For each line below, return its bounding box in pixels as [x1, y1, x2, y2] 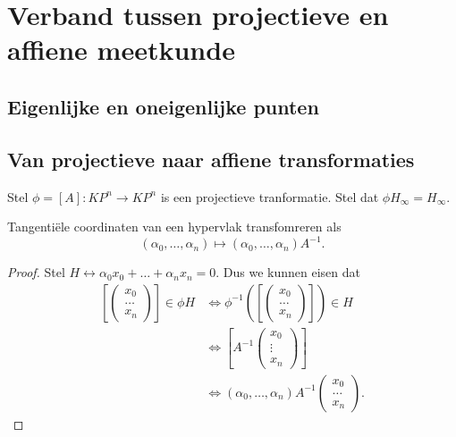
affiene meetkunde [7, 31, 235, 68]
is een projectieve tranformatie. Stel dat [160, 187, 379, 206]
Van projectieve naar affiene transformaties [7, 145, 415, 172]
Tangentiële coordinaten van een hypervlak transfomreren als [7, 217, 342, 236]
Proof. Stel [7, 263, 65, 282]
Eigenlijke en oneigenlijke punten [7, 92, 319, 120]
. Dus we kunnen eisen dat [215, 263, 360, 282]
